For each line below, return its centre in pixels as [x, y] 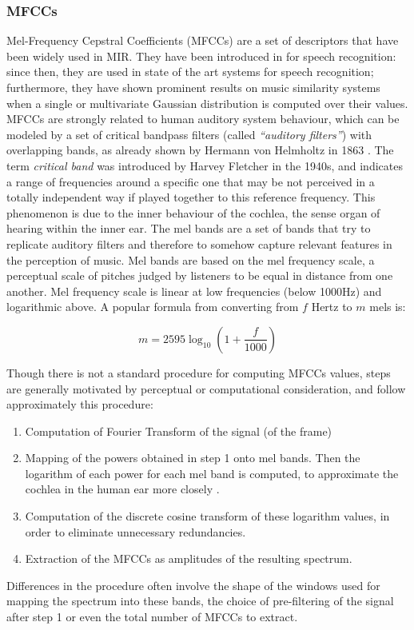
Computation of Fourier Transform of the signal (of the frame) [179, 431]
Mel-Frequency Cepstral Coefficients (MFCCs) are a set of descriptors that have [203, 40]
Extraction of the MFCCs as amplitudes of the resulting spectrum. [189, 558]
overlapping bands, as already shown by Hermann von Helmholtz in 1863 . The [200, 150]
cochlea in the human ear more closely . [122, 489]
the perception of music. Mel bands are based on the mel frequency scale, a [191, 259]
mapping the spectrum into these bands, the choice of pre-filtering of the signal [200, 601]
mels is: [388, 307]
